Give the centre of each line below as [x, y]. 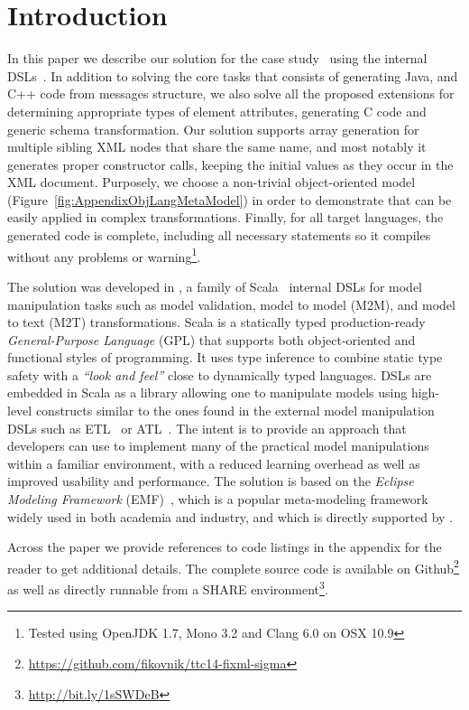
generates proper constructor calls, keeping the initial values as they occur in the [230, 164]
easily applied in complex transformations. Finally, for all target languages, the [225, 217]
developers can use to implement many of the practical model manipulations [218, 446]
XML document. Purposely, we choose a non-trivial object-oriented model [212, 182]
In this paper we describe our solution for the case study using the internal [217, 58]
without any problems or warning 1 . [104, 255]
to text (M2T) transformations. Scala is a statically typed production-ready [216, 322]
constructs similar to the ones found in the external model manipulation [235, 411]
